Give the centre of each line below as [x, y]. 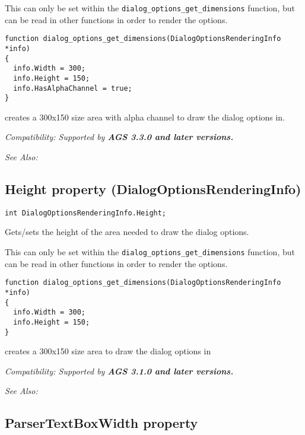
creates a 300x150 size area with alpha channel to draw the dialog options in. [145, 117]
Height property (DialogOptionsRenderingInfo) [153, 189]
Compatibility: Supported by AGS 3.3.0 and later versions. [119, 137]
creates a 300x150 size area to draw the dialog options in [108, 351]
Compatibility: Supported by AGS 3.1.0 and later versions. [119, 371]
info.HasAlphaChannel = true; [73, 88]
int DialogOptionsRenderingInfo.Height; [86, 213]
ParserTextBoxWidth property [101, 423]
